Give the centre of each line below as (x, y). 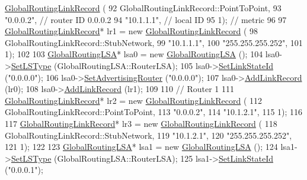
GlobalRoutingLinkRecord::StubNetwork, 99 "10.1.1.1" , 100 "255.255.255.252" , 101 (154, 42)
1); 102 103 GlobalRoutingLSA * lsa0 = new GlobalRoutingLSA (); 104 (134, 54)
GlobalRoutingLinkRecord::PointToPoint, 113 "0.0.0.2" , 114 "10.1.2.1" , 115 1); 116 (154, 112)
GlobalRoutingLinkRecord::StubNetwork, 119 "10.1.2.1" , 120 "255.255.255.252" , (148, 135)
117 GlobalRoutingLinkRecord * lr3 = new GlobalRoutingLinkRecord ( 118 (141, 123)
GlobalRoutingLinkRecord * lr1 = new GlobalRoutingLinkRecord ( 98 (132, 31)
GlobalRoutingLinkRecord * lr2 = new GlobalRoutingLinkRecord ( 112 (134, 100)
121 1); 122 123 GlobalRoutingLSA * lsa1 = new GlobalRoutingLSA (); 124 (141, 147)
